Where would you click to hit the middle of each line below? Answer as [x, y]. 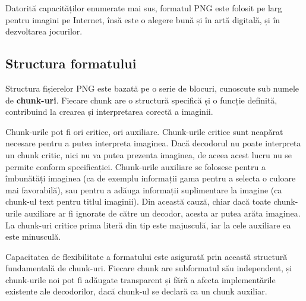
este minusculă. [33, 236]
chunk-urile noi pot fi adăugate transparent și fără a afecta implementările [141, 279]
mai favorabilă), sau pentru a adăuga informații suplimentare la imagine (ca [144, 189]
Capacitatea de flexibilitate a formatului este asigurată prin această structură [146, 256]
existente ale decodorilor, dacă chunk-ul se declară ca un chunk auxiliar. [136, 291]
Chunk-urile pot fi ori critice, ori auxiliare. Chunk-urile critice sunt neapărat [144, 131]
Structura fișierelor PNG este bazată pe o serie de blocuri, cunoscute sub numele [152, 88]
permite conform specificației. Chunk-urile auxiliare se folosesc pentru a [136, 166]
